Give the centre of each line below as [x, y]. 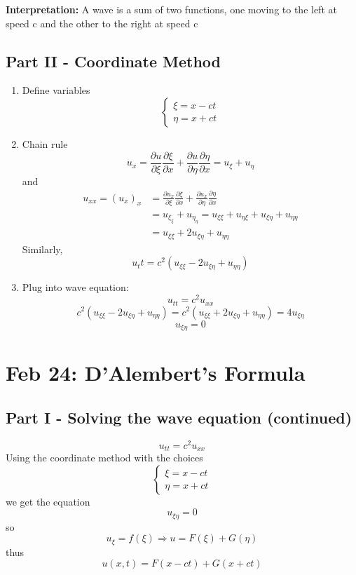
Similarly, [42, 249]
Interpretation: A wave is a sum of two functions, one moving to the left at [171, 9]
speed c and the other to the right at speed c [102, 23]
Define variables [56, 90]
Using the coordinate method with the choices [104, 458]
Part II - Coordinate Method [114, 61]
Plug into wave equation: [75, 287]
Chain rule [45, 143]
